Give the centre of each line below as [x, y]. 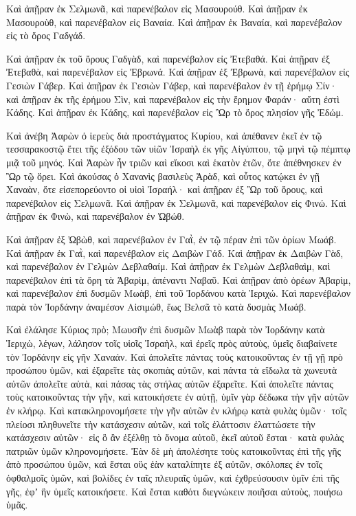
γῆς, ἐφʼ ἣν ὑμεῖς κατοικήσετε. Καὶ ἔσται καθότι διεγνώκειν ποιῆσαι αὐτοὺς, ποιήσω [175, 491]
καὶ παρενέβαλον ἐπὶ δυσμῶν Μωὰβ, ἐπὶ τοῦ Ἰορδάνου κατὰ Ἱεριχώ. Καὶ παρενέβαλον [179, 293]
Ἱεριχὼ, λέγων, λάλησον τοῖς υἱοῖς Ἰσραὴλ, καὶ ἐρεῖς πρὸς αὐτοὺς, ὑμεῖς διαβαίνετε [172, 343]
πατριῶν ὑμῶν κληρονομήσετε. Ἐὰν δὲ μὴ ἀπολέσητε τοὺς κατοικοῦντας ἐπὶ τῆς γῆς [174, 450]
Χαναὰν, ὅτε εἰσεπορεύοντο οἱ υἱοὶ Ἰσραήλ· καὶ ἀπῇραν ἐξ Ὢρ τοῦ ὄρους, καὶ [165, 189]
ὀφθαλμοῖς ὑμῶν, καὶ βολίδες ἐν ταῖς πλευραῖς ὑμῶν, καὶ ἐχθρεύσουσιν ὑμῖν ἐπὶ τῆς [173, 478]
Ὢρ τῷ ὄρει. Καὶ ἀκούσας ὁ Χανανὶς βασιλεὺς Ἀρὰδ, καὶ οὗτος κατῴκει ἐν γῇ [163, 176]
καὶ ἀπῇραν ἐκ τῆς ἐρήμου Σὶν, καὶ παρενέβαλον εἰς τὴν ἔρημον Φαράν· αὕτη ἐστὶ [173, 99]
